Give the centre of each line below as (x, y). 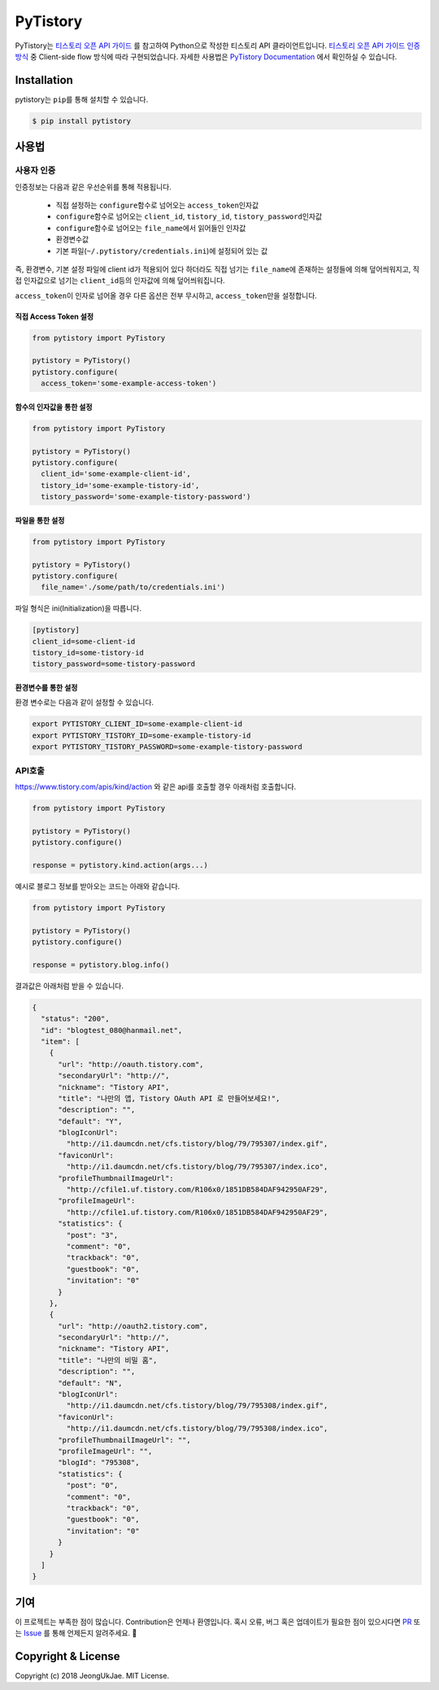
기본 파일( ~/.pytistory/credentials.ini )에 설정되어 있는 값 (162, 250)
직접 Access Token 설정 (54, 316)
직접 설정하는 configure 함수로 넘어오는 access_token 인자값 (157, 205)
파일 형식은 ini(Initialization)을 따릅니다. (78, 608)
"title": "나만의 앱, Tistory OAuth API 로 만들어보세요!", (169, 1098)
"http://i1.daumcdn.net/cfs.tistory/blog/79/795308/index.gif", (197, 1406)
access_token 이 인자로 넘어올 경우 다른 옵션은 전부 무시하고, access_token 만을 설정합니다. (166, 295)
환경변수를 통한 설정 (46, 688)
